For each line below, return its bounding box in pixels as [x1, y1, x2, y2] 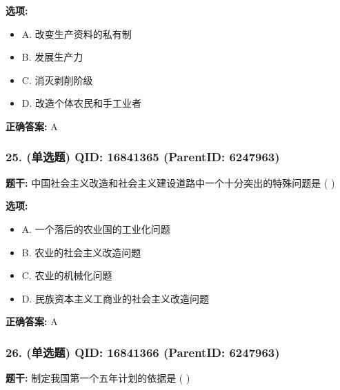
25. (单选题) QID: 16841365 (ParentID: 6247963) [6, 148, 280, 165]
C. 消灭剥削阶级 [21, 72, 93, 87]
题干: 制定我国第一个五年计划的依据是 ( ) [6, 371, 190, 385]
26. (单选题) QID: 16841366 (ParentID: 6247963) [6, 343, 280, 360]
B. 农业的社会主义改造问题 [21, 245, 141, 259]
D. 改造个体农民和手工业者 [21, 96, 142, 110]
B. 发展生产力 [21, 50, 83, 64]
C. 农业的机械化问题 [21, 268, 112, 283]
